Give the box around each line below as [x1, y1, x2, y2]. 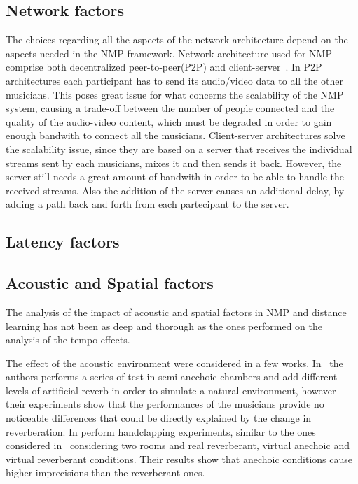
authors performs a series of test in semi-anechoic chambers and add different [6, 369, 338, 384]
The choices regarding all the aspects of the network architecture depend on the [6, 32, 348, 47]
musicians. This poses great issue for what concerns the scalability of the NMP [6, 87, 344, 101]
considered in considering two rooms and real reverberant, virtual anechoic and [6, 438, 350, 453]
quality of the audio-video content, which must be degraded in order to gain [6, 114, 332, 129]
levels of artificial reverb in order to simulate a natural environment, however [6, 383, 336, 397]
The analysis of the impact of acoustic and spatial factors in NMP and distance [6, 304, 347, 319]
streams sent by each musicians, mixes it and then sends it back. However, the [6, 155, 342, 170]
